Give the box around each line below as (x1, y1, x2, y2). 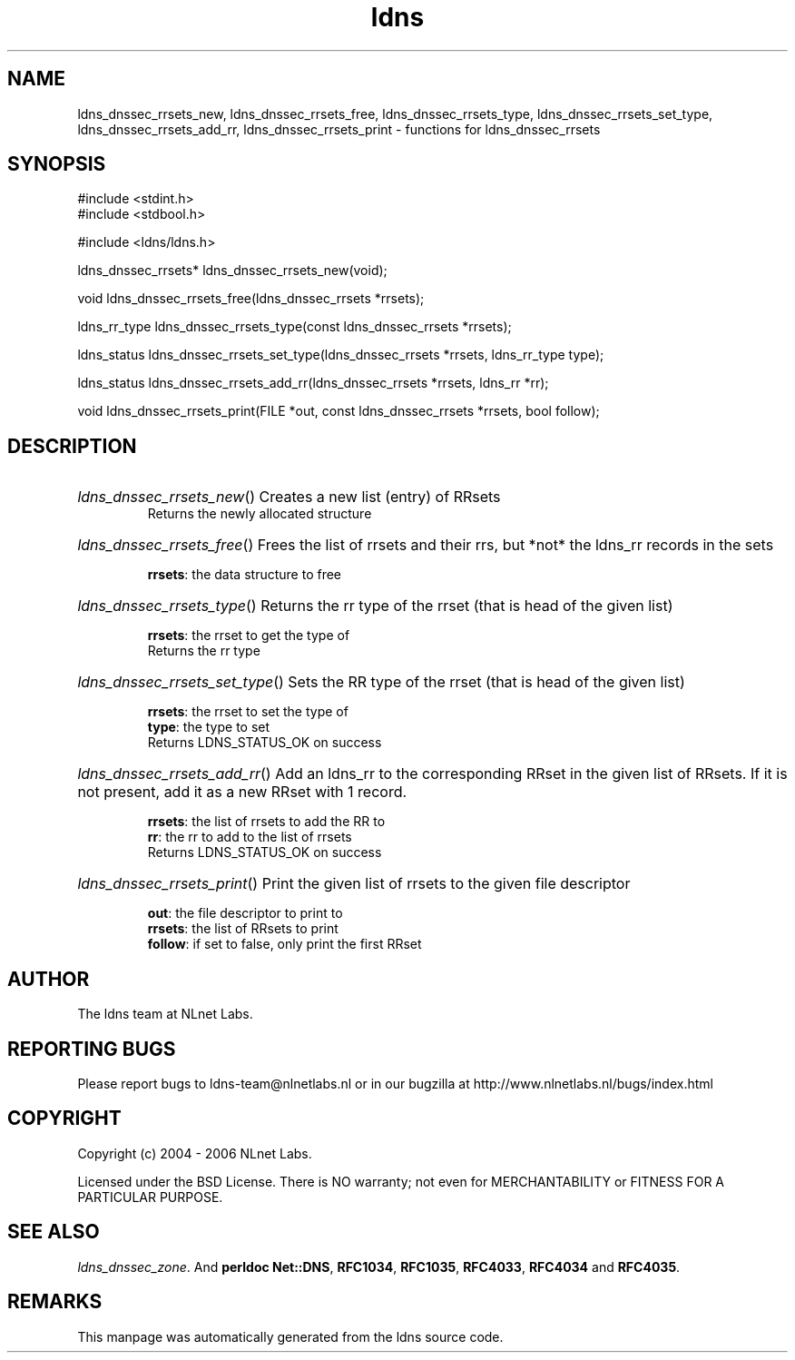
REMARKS (7, 1290, 103, 1314)
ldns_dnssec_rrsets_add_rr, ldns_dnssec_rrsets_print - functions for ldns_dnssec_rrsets (77, 121, 601, 137)
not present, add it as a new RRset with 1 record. (77, 783, 407, 802)
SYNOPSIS (7, 153, 106, 176)
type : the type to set (147, 719, 270, 735)
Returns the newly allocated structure (147, 506, 372, 522)
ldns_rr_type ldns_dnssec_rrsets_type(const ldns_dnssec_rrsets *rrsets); (77, 319, 512, 335)
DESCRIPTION (7, 434, 137, 458)
